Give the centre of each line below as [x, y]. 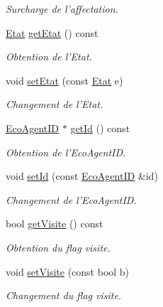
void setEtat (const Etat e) [64, 80]
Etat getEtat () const [52, 32]
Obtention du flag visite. [58, 247]
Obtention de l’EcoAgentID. [66, 152]
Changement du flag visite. [64, 295]
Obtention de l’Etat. [49, 56]
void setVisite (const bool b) [68, 271]
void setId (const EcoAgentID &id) [82, 176]
